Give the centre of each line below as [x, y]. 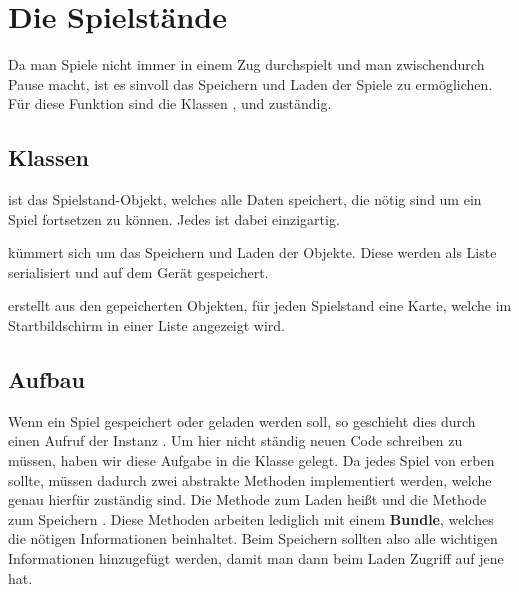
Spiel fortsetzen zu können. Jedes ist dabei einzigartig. [174, 218]
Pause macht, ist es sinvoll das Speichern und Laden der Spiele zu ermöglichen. [250, 83]
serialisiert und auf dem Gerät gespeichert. [138, 271]
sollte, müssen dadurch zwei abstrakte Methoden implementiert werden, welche [250, 479]
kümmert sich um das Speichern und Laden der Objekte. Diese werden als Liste [252, 252]
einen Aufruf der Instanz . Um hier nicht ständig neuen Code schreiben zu [235, 440]
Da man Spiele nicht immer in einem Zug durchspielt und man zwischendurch [246, 64]
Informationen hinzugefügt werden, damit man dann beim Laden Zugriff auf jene [256, 558]
